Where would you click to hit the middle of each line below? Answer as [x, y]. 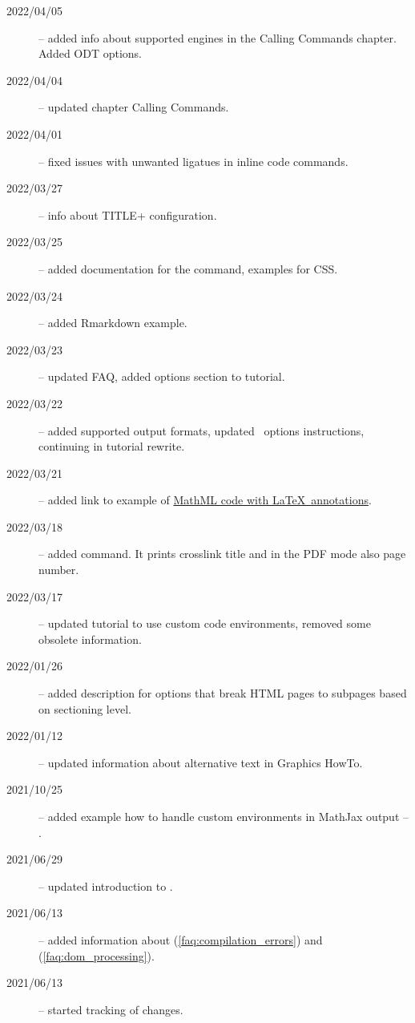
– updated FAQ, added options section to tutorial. [162, 376]
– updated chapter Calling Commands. [134, 107]
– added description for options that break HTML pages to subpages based [223, 693]
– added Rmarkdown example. [113, 323]
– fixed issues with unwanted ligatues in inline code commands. [193, 161]
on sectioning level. [85, 708]
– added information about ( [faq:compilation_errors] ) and [181, 939]
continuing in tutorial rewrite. [112, 446]
